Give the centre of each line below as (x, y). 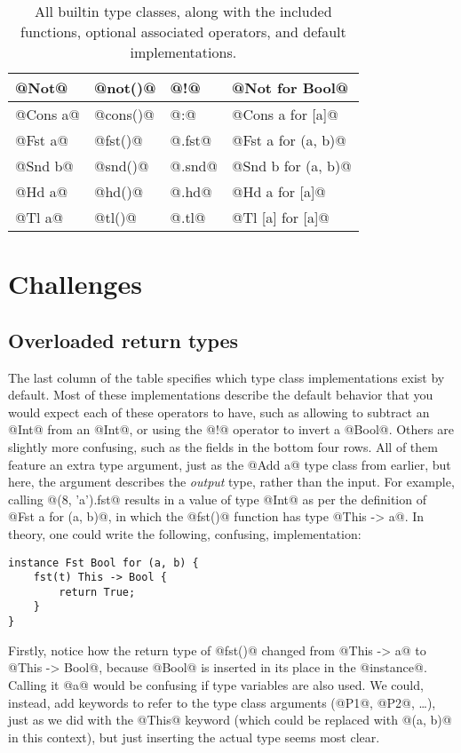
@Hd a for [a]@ (278, 191)
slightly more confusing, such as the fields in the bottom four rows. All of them (223, 446)
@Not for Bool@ (290, 87)
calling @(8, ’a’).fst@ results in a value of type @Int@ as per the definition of (217, 499)
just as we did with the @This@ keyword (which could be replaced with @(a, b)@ (230, 720)
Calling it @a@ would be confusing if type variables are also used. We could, (216, 684)
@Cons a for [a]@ (285, 114)
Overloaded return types (123, 340)
